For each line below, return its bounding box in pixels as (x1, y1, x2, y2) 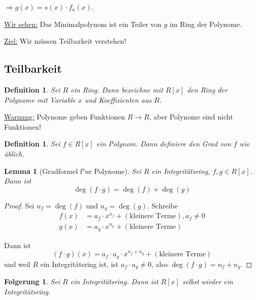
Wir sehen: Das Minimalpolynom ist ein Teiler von (4, 18, 162, 29)
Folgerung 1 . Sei (4, 276, 60, 287)
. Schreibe (147, 200, 178, 211)
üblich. (4, 148, 24, 159)
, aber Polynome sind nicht (149, 111, 233, 122)
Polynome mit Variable (4, 94, 76, 105)
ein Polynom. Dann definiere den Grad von (96, 138, 231, 149)
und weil (4, 258, 30, 269)
